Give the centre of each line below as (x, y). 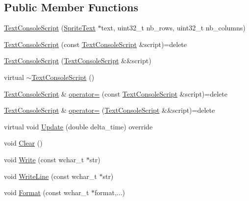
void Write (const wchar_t (44, 159)
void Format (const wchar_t (47, 192)
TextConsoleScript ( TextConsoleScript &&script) (78, 61)
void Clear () (23, 143)
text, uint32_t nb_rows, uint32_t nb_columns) (173, 28)
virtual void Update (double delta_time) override (78, 126)
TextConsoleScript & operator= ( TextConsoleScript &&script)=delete (110, 110)
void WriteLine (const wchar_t (50, 176)
